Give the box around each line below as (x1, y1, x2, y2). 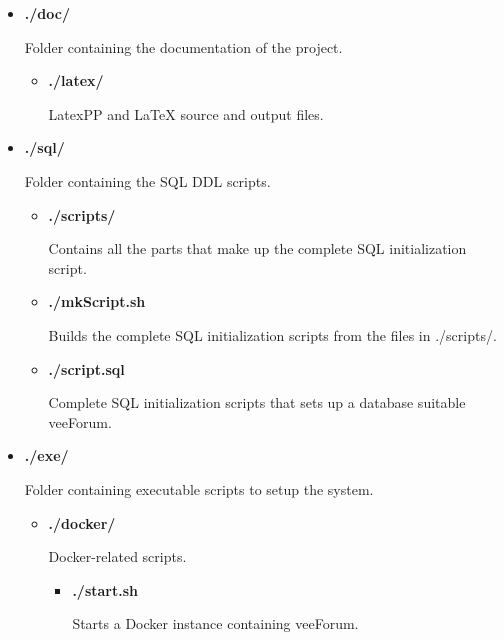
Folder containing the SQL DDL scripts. (24, 170, 271, 191)
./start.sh (72, 579, 139, 600)
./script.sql (48, 358, 125, 379)
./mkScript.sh (48, 291, 146, 312)
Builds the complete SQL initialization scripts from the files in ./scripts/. (48, 324, 497, 345)
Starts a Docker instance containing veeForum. (72, 613, 359, 634)
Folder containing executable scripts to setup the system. (24, 478, 374, 499)
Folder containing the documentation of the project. (24, 36, 343, 57)
